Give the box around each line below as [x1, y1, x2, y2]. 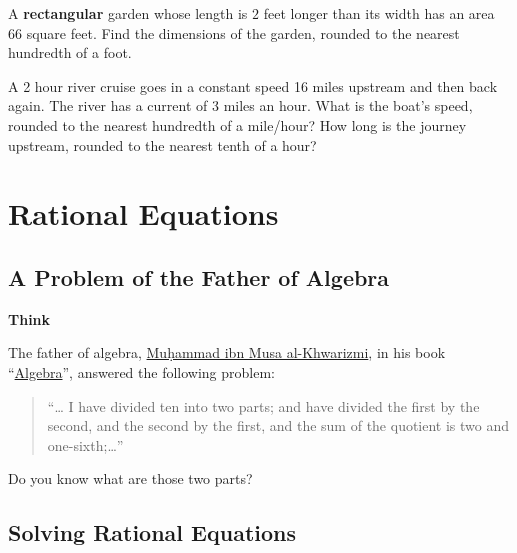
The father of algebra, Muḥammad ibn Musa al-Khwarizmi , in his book [8, 342, 446, 363]
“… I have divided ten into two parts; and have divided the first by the [47, 395, 480, 416]
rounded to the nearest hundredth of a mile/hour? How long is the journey [8, 114, 467, 135]
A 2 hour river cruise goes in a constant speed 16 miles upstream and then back [8, 75, 498, 96]
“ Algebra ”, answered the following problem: [8, 361, 275, 382]
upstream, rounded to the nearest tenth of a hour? [8, 134, 317, 155]
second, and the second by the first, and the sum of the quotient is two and [47, 415, 510, 436]
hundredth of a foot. [8, 42, 132, 63]
